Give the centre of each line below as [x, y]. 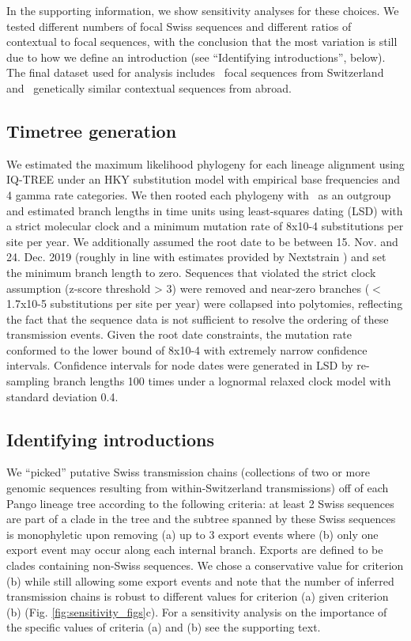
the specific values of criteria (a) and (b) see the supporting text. [164, 627]
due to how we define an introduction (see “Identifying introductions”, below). [196, 57]
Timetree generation [92, 130]
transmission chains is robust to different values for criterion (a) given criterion [198, 596]
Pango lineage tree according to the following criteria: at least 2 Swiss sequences [200, 503]
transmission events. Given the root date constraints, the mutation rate [179, 334]
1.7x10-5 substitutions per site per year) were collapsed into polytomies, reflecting [205, 303]
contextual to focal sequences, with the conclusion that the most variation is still [202, 42]
